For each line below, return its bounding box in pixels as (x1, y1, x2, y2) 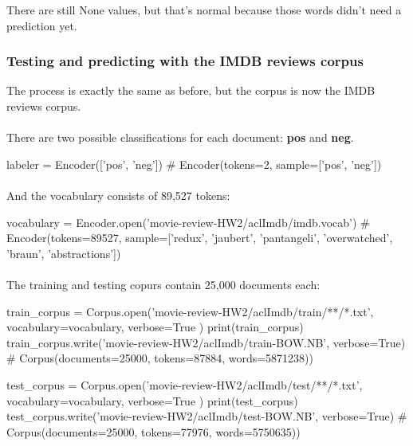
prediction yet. (6, 17, 77, 33)
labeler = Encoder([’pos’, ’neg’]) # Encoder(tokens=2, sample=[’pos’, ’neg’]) (6, 155, 382, 172)
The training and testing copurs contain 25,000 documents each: (6, 276, 321, 292)
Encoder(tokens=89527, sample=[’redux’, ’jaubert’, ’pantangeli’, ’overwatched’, (6, 229, 393, 246)
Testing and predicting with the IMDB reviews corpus (6, 51, 364, 71)
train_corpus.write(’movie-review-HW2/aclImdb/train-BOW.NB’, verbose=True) (6, 334, 406, 350)
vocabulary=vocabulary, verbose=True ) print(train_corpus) (6, 319, 304, 335)
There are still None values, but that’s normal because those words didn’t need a (6, 2, 402, 18)
